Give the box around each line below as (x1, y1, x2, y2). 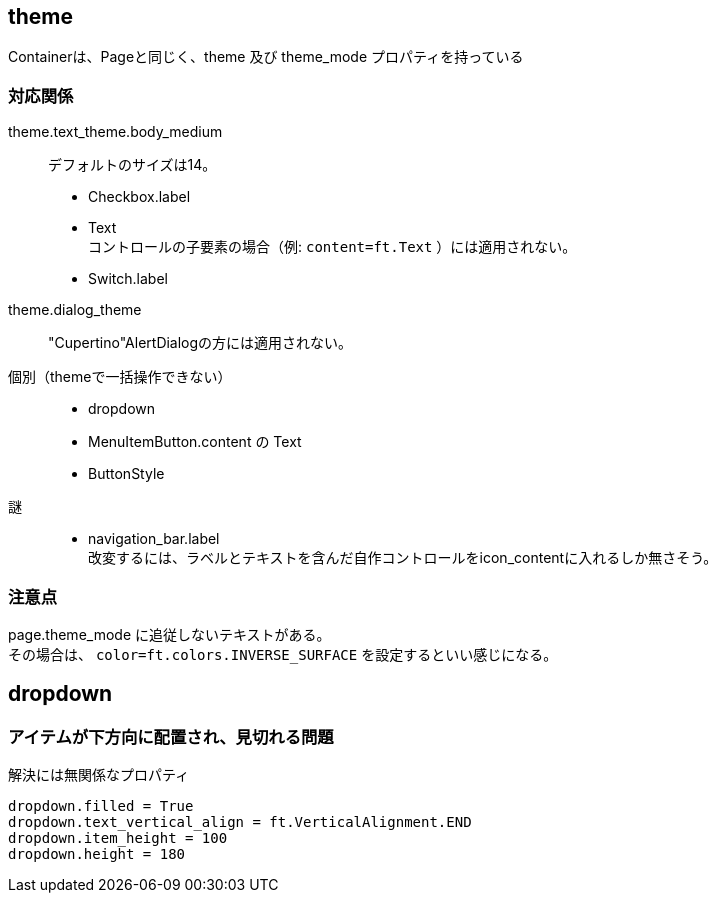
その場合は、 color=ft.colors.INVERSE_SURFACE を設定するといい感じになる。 (8, 645, 558, 663)
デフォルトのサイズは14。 (48, 156, 217, 174)
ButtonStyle (88, 465, 165, 483)
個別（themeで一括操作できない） (8, 368, 232, 386)
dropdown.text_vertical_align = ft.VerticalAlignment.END (8, 814, 472, 831)
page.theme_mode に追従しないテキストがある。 (8, 625, 331, 643)
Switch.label (88, 270, 168, 288)
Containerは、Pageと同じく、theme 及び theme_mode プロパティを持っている (8, 48, 524, 66)
